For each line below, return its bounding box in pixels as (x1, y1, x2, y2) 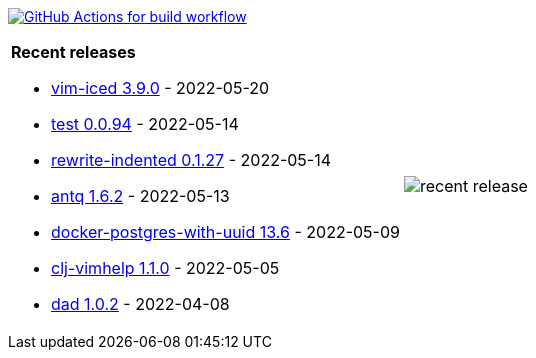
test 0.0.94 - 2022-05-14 (51, 114, 239, 134)
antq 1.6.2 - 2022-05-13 (51, 186, 230, 206)
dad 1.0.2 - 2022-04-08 (51, 294, 230, 314)
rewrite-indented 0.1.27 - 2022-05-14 (51, 150, 332, 170)
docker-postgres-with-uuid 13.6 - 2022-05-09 (51, 222, 400, 242)
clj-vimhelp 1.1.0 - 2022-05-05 (51, 258, 280, 278)
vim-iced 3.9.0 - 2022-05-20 (51, 78, 270, 98)
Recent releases (11, 42, 136, 62)
